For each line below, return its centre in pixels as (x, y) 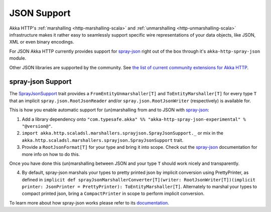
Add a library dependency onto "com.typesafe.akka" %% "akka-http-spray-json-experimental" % (134, 119)
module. (18, 58)
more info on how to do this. (51, 154)
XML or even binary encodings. (42, 42)
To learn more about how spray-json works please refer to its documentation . (89, 202)
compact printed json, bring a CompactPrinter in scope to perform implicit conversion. (113, 193)
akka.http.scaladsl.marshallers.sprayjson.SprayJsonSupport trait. (103, 140)
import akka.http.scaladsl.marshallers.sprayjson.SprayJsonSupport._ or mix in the (122, 133)
